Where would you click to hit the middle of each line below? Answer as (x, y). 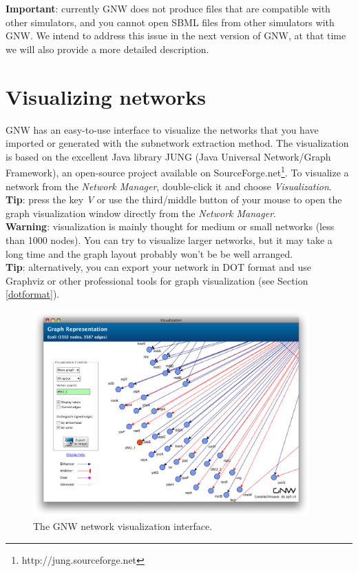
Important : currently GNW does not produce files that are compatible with (168, 8)
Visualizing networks (106, 96)
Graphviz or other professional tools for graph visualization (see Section (157, 280)
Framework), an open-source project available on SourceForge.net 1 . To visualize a (177, 171)
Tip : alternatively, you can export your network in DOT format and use (158, 267)
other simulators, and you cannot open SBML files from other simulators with (170, 22)
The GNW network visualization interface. (123, 525)
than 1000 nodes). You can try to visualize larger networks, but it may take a (169, 239)
